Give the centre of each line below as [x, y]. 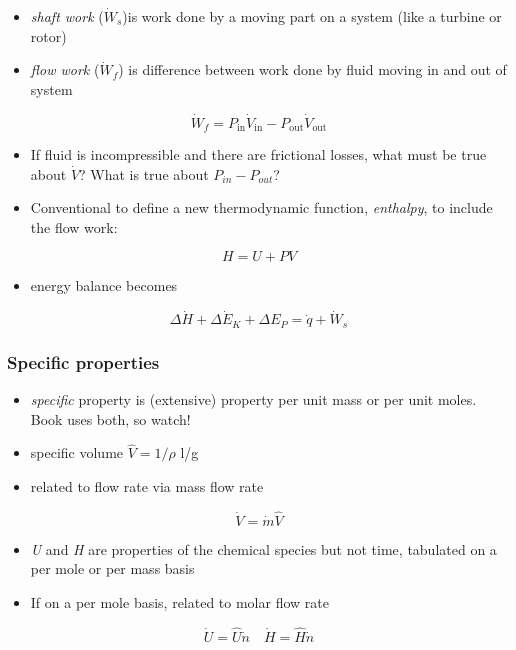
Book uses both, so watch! [110, 418]
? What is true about [144, 173]
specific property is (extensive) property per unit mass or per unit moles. [253, 398]
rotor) [48, 35]
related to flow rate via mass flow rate [147, 485]
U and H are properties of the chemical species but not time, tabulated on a [263, 548]
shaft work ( [67, 16]
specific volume [77, 452]
